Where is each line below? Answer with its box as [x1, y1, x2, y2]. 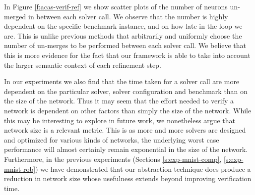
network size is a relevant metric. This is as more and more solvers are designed [4, 125, 246, 135]
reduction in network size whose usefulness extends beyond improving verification [4, 173, 252, 184]
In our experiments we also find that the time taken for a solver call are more [4, 76, 240, 87]
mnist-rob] [4, 163, 36, 174]
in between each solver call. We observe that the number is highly [28, 11, 228, 21]
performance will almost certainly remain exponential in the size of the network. [4, 144, 248, 154]
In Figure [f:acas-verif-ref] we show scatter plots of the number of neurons [4, 1, 228, 11]
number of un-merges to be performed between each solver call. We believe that [4, 40, 246, 50]
